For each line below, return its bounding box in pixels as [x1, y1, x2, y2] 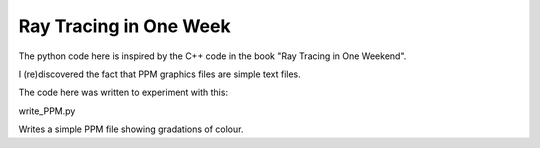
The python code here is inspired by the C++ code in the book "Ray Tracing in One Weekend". [18, 50, 407, 62]
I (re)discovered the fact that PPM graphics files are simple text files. [18, 68, 302, 80]
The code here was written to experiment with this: [18, 86, 229, 99]
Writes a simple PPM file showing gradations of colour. [18, 123, 244, 135]
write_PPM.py [18, 105, 76, 117]
